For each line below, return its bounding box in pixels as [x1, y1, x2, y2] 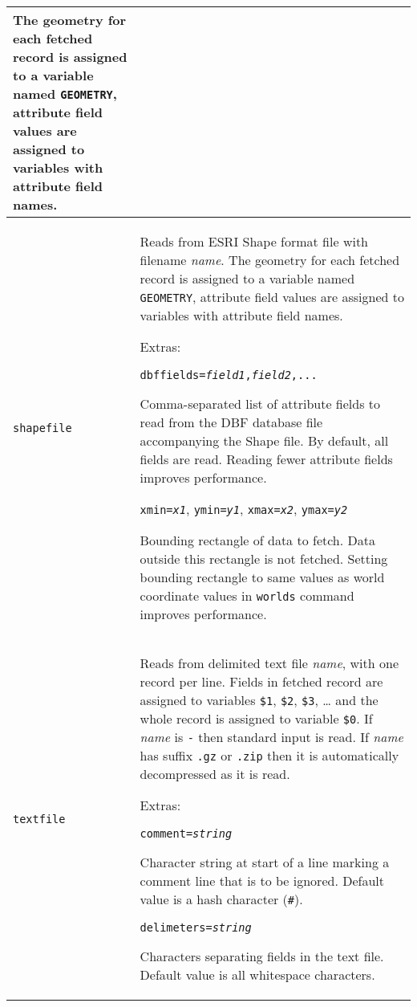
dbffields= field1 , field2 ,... [140, 369, 318, 381]
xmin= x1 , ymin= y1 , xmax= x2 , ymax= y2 [140, 499, 348, 518]
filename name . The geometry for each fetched [140, 251, 400, 269]
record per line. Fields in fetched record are [140, 672, 383, 691]
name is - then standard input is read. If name [140, 728, 403, 746]
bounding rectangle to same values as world [140, 568, 385, 586]
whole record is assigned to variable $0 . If [140, 709, 373, 728]
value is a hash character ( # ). [140, 890, 303, 908]
